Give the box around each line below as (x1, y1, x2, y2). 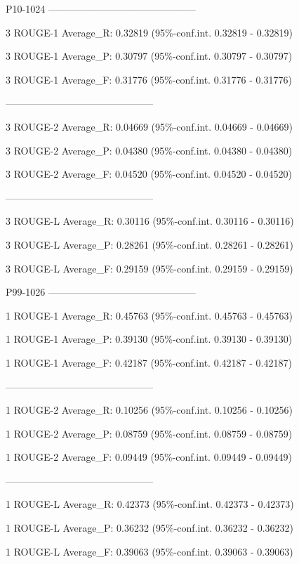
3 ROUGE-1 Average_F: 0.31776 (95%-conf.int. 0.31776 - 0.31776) (6, 72, 292, 86)
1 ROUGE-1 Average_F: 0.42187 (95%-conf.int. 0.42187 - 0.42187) (6, 355, 292, 369)
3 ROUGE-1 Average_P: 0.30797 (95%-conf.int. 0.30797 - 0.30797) (6, 48, 293, 63)
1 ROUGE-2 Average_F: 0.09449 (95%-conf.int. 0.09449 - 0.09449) (6, 450, 292, 464)
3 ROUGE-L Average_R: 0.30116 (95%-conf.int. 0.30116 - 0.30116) (6, 214, 294, 228)
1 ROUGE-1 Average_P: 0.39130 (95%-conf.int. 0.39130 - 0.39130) (6, 332, 293, 346)
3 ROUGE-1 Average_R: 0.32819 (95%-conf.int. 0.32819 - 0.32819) (6, 25, 293, 39)
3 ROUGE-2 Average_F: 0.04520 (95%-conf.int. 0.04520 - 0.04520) (6, 166, 292, 181)
